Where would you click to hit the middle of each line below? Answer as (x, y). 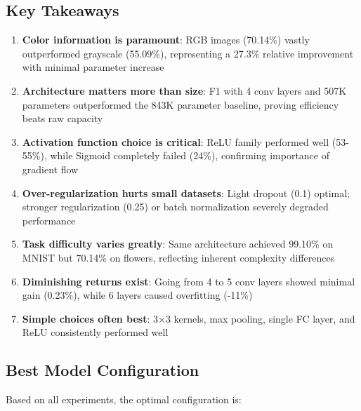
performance (49, 220)
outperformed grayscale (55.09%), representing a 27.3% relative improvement (188, 53)
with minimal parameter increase (93, 67)
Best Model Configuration (103, 370)
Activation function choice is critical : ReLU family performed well (176, 141)
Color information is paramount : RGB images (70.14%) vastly (166, 40)
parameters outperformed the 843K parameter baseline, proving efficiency (180, 104)
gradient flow (50, 169)
